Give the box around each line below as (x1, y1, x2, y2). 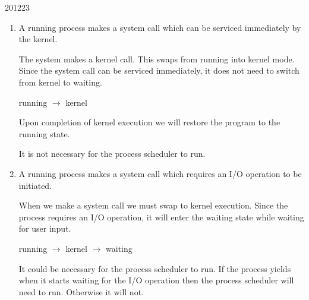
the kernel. (18, 33, 58, 45)
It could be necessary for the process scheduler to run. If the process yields (18, 262, 291, 274)
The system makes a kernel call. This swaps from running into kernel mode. (18, 52, 295, 65)
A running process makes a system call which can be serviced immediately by (18, 21, 301, 33)
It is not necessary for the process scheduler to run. (18, 147, 206, 160)
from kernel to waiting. (18, 75, 102, 88)
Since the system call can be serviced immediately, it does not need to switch (18, 64, 299, 77)
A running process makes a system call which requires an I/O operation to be (18, 167, 302, 179)
